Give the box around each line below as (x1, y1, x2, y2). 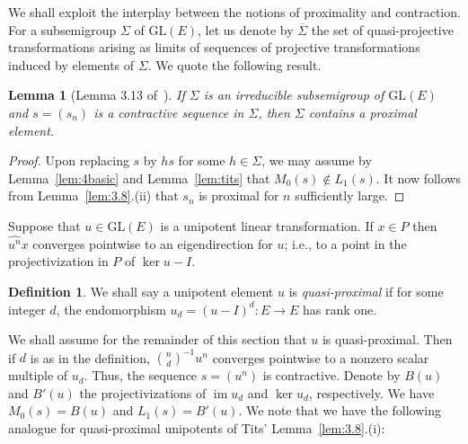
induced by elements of (8, 55, 135, 74)
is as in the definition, (30, 348, 150, 367)
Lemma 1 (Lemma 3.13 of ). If (8, 85, 185, 104)
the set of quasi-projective (311, 20, 454, 39)
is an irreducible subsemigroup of (203, 85, 384, 104)
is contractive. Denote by (262, 366, 401, 385)
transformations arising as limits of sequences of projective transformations (8, 38, 420, 57)
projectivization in (8, 252, 109, 271)
